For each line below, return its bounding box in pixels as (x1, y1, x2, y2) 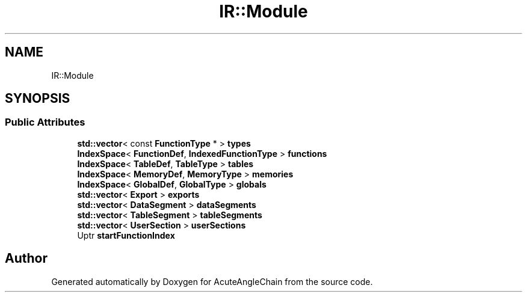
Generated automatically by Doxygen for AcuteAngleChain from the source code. (51, 276, 373, 287)
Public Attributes (5, 116, 85, 129)
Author (5, 251, 48, 266)
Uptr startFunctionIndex (77, 230, 175, 240)
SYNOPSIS (5, 91, 70, 106)
